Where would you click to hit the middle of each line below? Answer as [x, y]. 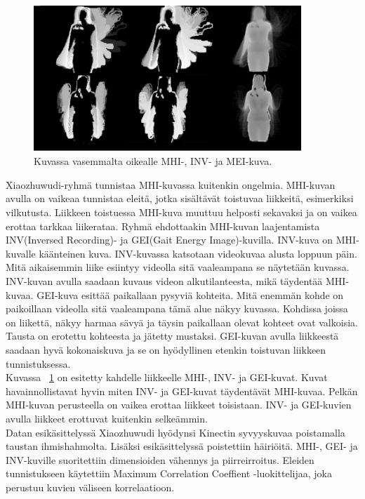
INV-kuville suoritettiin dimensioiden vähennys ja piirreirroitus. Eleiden [160, 459]
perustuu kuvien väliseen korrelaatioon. [90, 487]
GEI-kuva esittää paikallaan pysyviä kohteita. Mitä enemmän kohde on [190, 294]
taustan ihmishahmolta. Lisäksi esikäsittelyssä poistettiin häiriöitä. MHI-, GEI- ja [182, 446]
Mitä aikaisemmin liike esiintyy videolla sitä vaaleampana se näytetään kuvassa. [178, 267]
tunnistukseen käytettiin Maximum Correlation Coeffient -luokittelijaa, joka [169, 473]
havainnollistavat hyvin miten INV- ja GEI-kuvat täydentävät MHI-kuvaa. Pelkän [182, 391]
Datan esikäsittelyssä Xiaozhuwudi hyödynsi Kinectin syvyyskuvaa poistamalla [175, 432]
